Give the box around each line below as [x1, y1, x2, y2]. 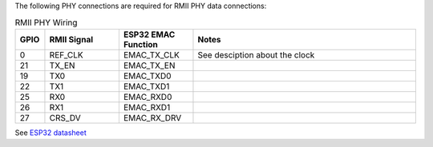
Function [123, 38, 158, 50]
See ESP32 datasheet [14, 128, 87, 137]
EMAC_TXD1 [123, 81, 170, 92]
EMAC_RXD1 [123, 101, 171, 113]
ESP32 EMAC [123, 29, 176, 40]
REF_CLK [49, 49, 83, 60]
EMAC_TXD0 [123, 70, 172, 81]
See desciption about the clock [197, 49, 315, 60]
